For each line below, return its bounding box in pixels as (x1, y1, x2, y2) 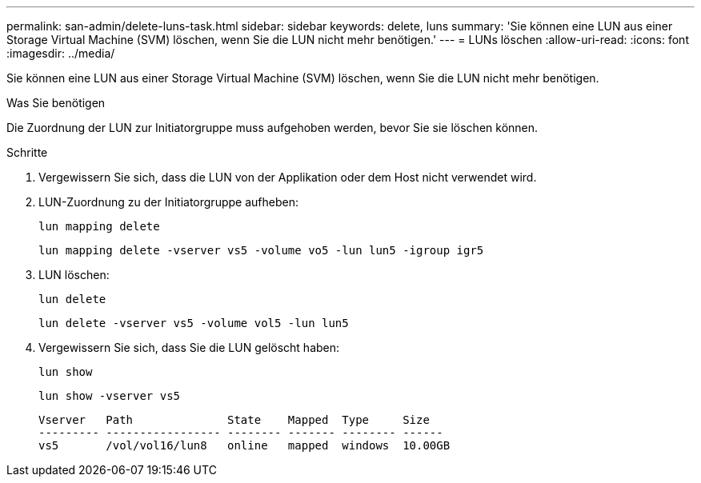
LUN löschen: (38, 268, 110, 281)
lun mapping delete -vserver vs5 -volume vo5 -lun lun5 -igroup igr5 (38, 244, 484, 257)
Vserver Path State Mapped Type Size (38, 413, 430, 426)
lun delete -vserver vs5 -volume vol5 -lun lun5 (38, 317, 349, 329)
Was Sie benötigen (6, 96, 106, 110)
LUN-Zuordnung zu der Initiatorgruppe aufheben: (38, 195, 298, 209)
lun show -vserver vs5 (38, 389, 181, 402)
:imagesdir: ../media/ (6, 46, 115, 60)
